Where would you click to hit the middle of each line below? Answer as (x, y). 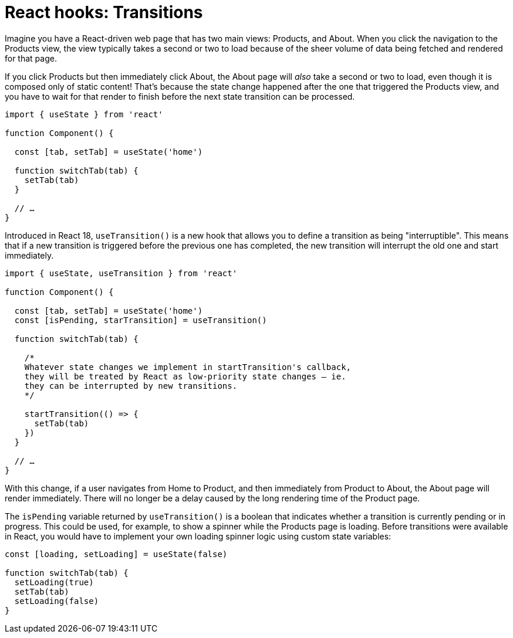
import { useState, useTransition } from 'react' (121, 273)
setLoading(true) (54, 582)
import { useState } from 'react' (84, 114)
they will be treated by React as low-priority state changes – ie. (185, 376)
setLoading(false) (57, 601)
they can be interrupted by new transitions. (131, 386)
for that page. (31, 58)
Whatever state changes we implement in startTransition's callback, (188, 367)
